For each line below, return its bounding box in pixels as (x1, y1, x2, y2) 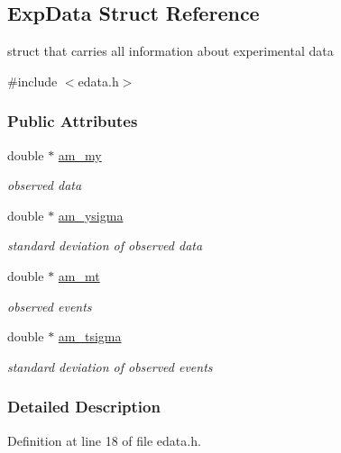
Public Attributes (7, 110, 138, 132)
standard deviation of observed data (7, 236, 203, 255)
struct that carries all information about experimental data (7, 41, 334, 60)
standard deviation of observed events (7, 357, 213, 376)
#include (7, 71, 58, 90)
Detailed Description (7, 395, 161, 418)
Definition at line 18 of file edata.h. (7, 430, 201, 449)
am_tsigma (58, 327, 122, 346)
